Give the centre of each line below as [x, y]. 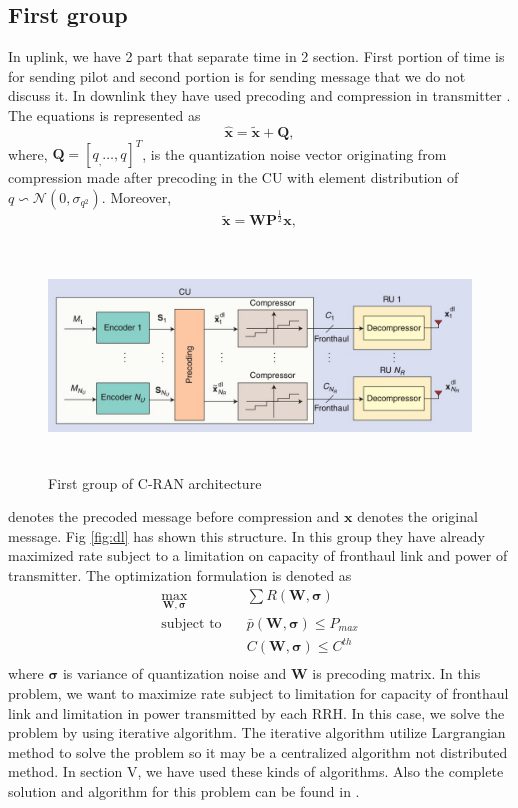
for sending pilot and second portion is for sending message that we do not [237, 75]
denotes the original [417, 516]
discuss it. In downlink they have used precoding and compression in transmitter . [259, 95]
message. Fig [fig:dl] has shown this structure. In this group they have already [246, 535]
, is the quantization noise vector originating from [294, 153]
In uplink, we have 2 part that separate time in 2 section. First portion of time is [256, 56]
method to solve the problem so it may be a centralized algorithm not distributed [258, 751]
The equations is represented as [104, 114]
